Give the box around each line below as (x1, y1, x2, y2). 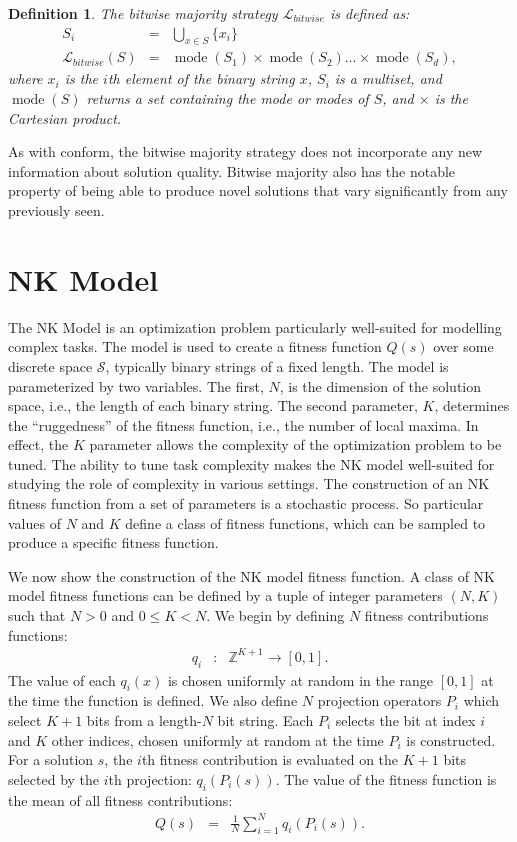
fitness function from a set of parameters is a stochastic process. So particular (8, 493, 484, 514)
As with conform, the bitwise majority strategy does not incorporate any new (8, 141, 483, 162)
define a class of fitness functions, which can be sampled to (125, 512, 486, 533)
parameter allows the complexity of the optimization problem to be (89, 434, 502, 455)
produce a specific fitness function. (8, 532, 219, 553)
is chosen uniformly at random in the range (167, 669, 434, 690)
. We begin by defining (206, 605, 345, 626)
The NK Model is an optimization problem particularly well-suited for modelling (8, 316, 502, 337)
